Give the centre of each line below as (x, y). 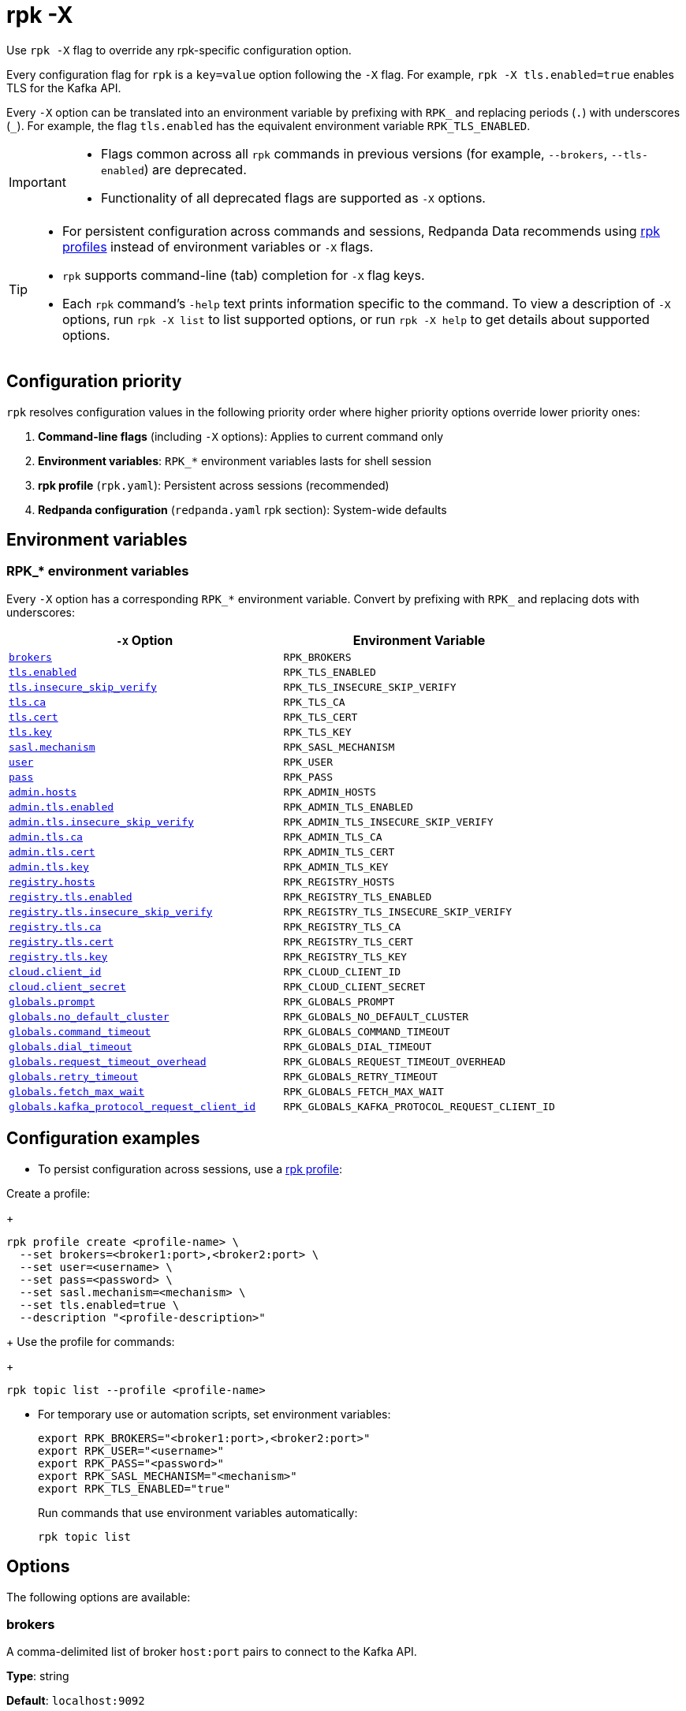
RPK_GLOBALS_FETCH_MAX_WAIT (364, 1091)
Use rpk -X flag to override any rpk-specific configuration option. (179, 50)
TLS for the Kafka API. (64, 88)
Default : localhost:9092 (76, 1701)
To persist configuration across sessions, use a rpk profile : (190, 1169)
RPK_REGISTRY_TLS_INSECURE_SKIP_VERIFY (397, 911)
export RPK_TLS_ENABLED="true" (134, 1488)
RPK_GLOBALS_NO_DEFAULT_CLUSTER (376, 1016)
